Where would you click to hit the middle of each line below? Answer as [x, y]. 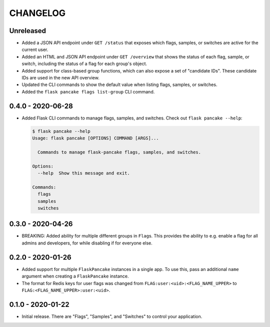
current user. [35, 49]
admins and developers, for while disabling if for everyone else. [87, 243]
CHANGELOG [37, 13]
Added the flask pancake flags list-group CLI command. [88, 91]
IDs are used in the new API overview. [60, 78]
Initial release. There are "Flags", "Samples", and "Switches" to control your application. [112, 316]
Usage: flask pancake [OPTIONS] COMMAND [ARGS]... [96, 138]
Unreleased [28, 31]
